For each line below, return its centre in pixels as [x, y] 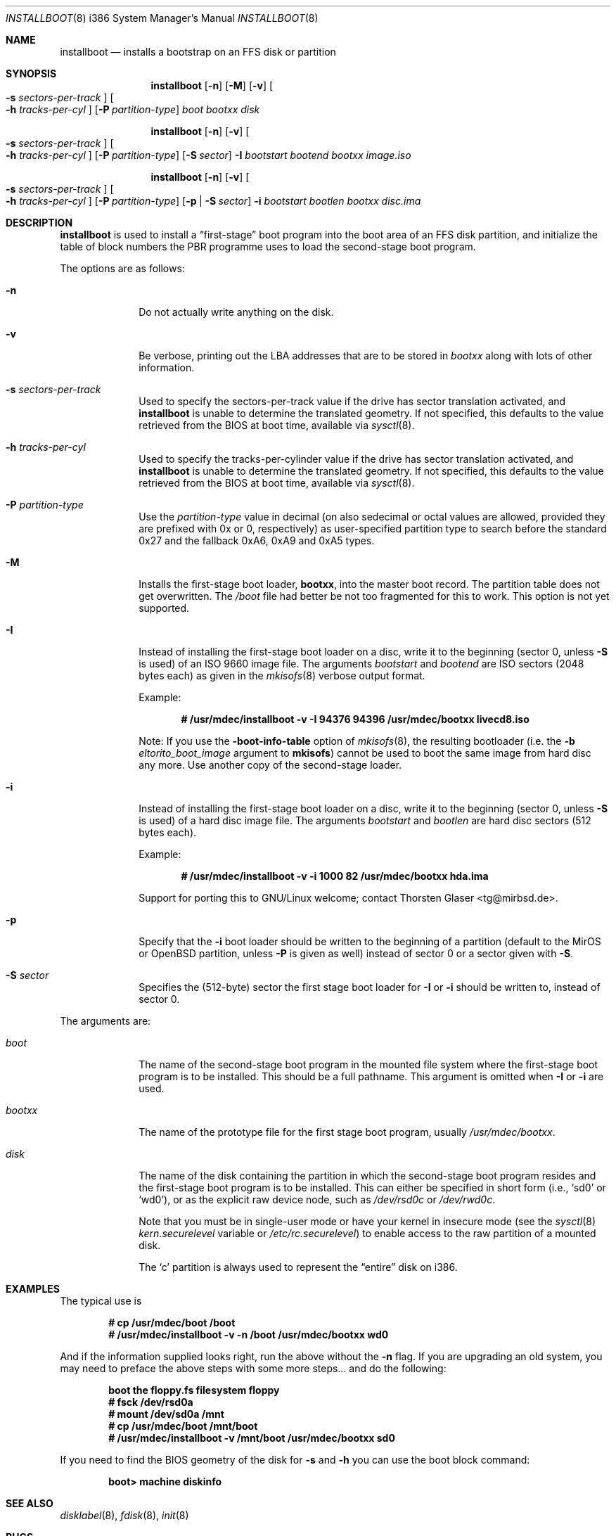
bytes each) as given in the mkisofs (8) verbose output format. [282, 676]
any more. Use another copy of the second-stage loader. [270, 765]
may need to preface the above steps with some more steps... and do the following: [253, 1368]
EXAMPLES [33, 1289]
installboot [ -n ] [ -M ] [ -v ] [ [212, 85]
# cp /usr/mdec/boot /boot [172, 1323]
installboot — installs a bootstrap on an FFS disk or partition [198, 52]
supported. [164, 608]
